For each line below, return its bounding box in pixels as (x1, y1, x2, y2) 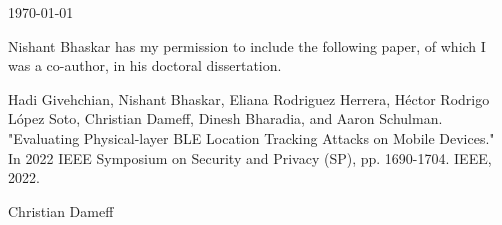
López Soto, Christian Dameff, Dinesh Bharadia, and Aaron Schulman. (8, 108, 443, 129)
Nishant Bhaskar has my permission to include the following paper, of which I (8, 35, 486, 56)
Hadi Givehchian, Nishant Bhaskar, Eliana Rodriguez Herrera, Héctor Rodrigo (8, 88, 490, 109)
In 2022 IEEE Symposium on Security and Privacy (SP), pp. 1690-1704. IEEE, (8, 147, 492, 168)
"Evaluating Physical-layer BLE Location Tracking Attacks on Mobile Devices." (8, 127, 495, 148)
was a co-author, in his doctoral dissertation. (8, 55, 282, 76)
